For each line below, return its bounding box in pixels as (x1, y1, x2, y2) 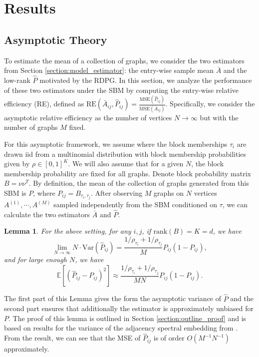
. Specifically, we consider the (165, 98, 255, 109)
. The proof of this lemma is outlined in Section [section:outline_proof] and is (8, 313, 247, 323)
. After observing (90, 187, 143, 198)
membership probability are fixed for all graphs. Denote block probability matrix (4, 168, 251, 178)
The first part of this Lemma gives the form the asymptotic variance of (4, 293, 222, 304)
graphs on (154, 187, 184, 198)
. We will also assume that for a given (68, 158, 184, 169)
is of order (153, 333, 185, 343)
